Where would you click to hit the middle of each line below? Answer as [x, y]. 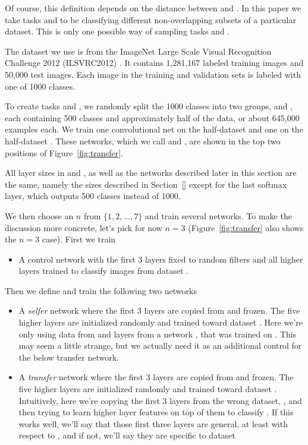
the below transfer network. [69, 357]
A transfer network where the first [81, 377]
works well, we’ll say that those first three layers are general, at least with [153, 423]
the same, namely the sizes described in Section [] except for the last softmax [146, 184]
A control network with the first [77, 259]
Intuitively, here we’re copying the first [89, 400]
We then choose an [39, 215]
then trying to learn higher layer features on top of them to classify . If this [156, 412]
